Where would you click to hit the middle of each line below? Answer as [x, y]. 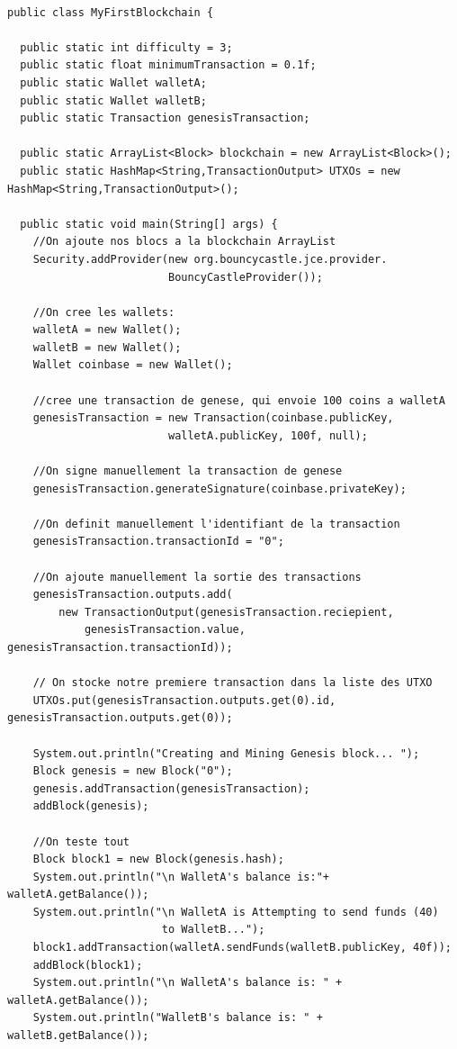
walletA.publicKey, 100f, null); [268, 435]
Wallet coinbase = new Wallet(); [133, 365]
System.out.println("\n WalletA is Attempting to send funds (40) [236, 912]
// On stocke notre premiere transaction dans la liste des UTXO [233, 683]
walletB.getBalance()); [78, 1036]
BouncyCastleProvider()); [245, 277]
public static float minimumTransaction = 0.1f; [168, 65]
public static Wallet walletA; [113, 82]
